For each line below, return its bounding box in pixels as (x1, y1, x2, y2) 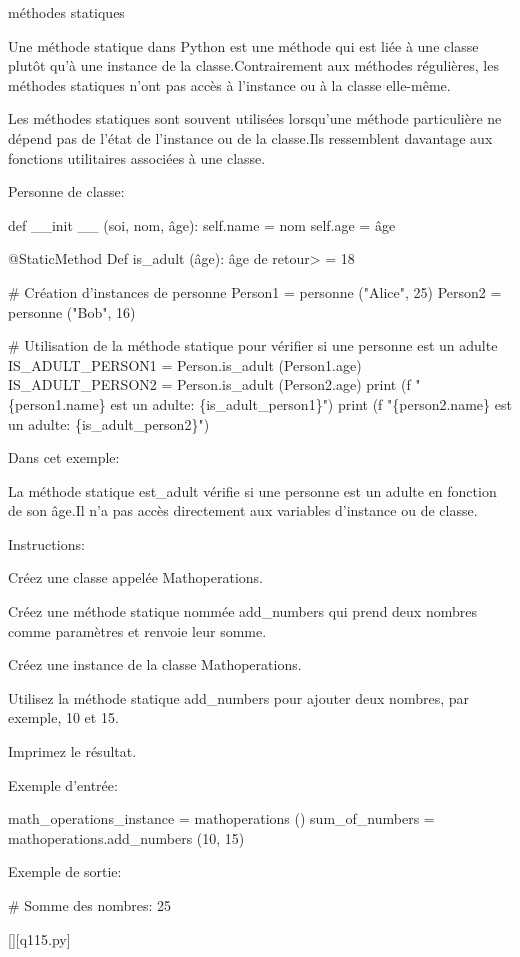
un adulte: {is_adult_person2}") (8, 413, 210, 434)
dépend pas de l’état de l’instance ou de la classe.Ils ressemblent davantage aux (8, 127, 493, 148)
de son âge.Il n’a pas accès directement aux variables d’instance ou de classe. (8, 500, 478, 521)
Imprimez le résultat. (8, 741, 137, 762)
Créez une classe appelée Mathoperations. (8, 567, 264, 588)
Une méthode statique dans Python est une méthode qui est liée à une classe (8, 35, 479, 56)
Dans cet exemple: (8, 447, 120, 468)
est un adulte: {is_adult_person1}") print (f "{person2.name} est (110, 393, 512, 414)
